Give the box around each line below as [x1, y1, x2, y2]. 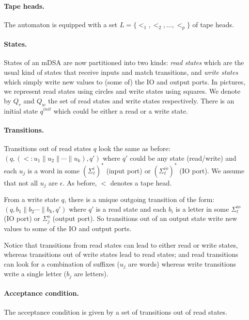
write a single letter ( [4, 269, 67, 279]
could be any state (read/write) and [130, 152, 236, 163]
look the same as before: [98, 143, 171, 153]
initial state [4, 105, 38, 116]
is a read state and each [95, 203, 167, 214]
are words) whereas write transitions [128, 258, 236, 269]
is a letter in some [175, 203, 229, 214]
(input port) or [106, 165, 151, 175]
